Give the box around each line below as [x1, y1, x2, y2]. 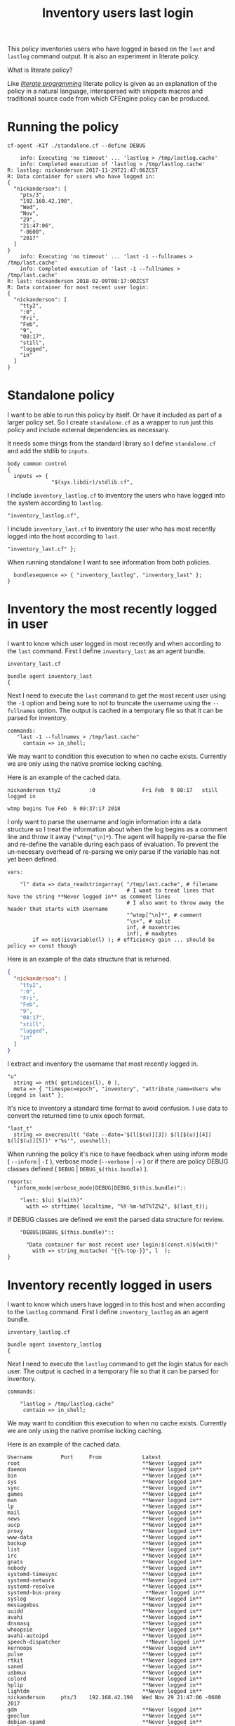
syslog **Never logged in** [7, 1596, 202, 1603]
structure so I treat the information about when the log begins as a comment [7, 825, 228, 833]
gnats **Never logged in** [7, 1558, 202, 1566]
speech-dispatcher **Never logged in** [7, 1639, 206, 1646]
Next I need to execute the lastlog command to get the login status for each [7, 1360, 229, 1368]
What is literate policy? [7, 65, 73, 75]
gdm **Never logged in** [7, 1706, 202, 1713]
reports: [7, 1178, 33, 1185]
